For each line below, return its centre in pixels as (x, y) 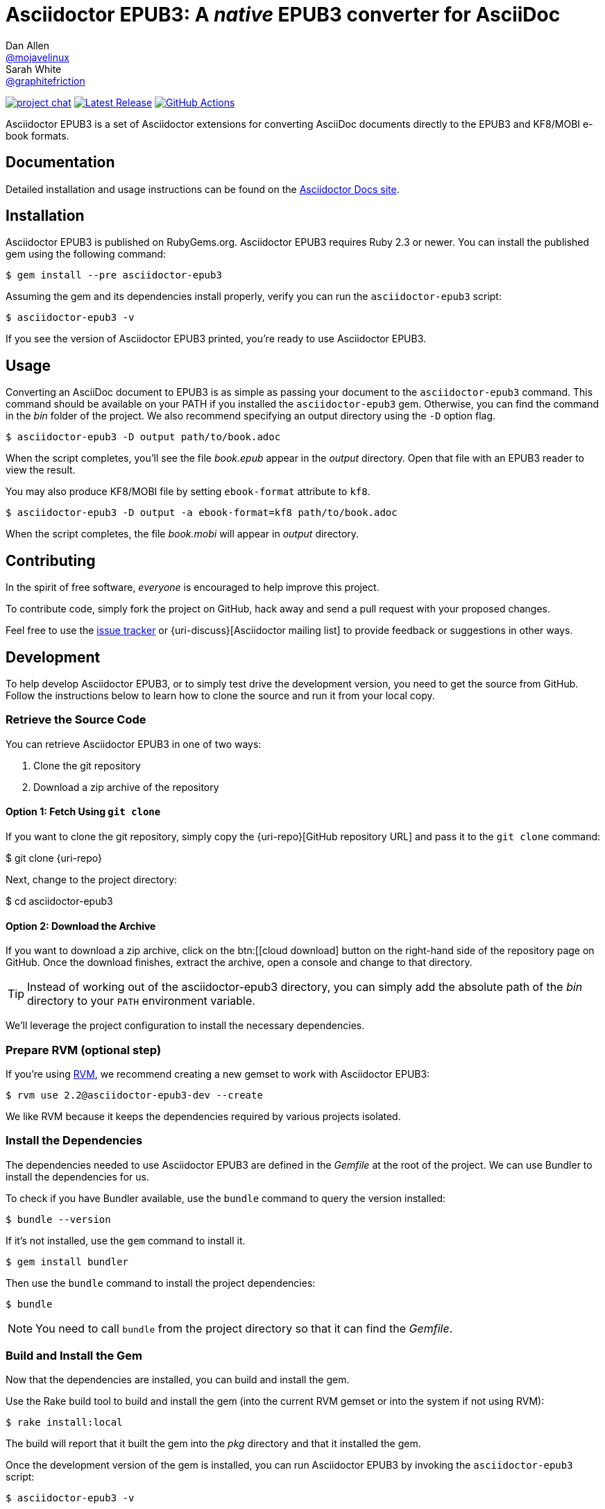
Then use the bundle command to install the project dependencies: (161, 1283)
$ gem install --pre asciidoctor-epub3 (114, 275)
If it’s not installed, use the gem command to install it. (126, 1240)
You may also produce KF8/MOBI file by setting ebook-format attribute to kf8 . (188, 492)
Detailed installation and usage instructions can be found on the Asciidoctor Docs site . (203, 189)
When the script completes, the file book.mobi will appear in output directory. (182, 534)
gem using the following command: (86, 254)
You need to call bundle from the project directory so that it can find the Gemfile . (244, 1328)
